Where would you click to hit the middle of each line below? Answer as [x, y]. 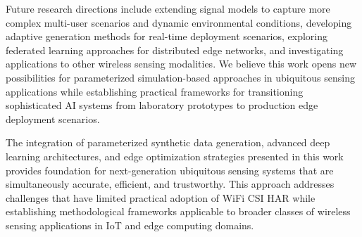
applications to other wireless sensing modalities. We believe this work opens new [181, 64]
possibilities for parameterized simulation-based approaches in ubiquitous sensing [180, 77]
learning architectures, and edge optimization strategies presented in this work [175, 156]
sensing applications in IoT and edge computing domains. [130, 225]
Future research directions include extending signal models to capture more [168, 8]
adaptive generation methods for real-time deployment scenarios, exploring [167, 36]
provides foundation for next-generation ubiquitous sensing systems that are [170, 170]
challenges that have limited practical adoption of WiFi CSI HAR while [161, 197]
